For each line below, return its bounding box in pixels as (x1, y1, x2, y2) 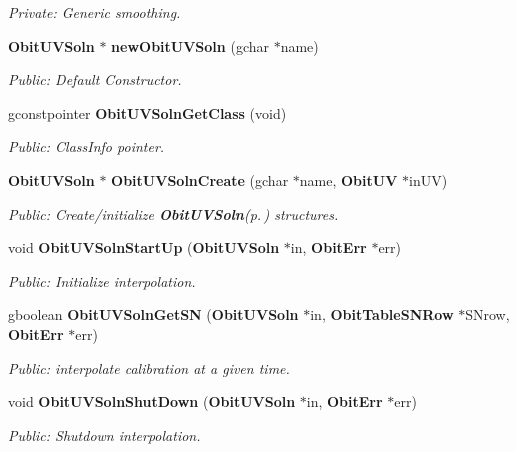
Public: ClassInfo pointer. (8, 136, 165, 157)
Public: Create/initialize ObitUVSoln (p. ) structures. (8, 203, 339, 224)
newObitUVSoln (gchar (111, 35, 269, 56)
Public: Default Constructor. (8, 69, 182, 90)
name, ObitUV (299, 169, 398, 190)
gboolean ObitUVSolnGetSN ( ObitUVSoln (8, 304, 299, 325)
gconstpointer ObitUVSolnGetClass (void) (8, 102, 287, 123)
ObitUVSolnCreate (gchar (111, 169, 289, 190)
